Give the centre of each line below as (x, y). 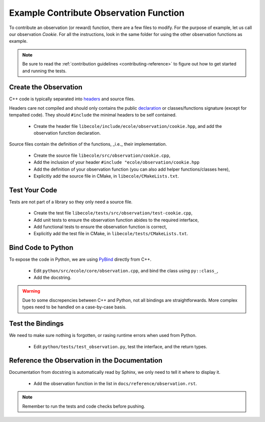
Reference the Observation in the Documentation (86, 361)
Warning (31, 291)
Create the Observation (46, 87)
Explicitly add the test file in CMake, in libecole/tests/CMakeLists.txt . (111, 234)
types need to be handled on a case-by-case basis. (75, 307)
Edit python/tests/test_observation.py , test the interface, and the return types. (120, 346)
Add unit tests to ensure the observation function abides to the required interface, (116, 220)
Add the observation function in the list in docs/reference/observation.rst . (115, 383)
